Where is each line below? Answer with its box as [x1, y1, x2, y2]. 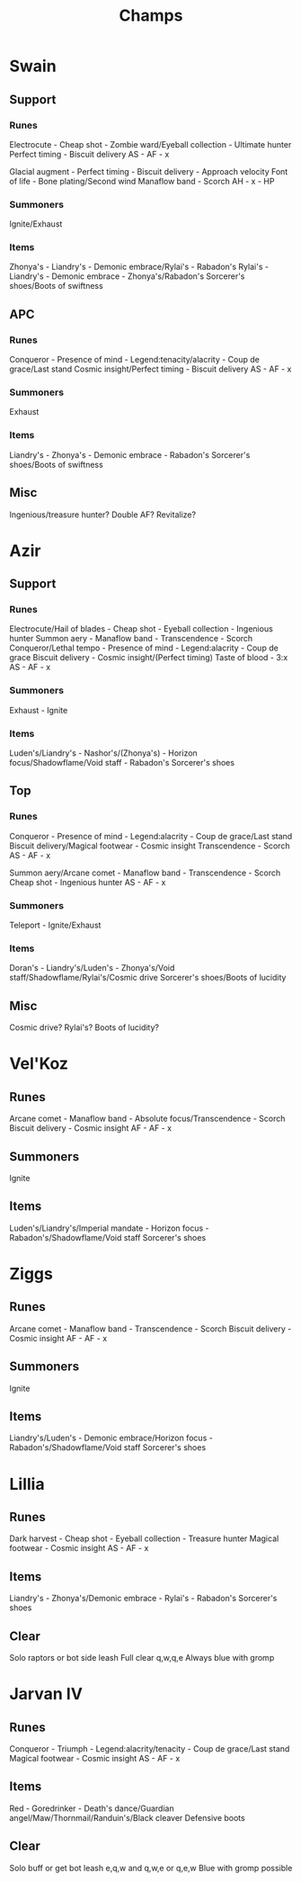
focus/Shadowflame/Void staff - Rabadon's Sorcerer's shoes [9, 757, 235, 768]
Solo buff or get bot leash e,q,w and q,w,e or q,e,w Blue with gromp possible [9, 1862, 293, 1873]
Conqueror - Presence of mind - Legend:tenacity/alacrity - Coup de [9, 354, 261, 365]
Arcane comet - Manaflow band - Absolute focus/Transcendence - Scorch [9, 1113, 286, 1125]
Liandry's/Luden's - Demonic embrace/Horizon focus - [9, 1432, 213, 1444]
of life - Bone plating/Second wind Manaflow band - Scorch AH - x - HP [9, 175, 275, 186]
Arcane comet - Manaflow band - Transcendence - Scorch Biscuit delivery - [9, 1323, 292, 1334]
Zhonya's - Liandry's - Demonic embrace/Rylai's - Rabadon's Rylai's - [9, 262, 270, 273]
